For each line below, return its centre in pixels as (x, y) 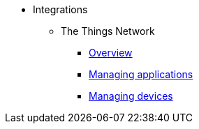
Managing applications (141, 74)
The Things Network (108, 31)
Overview (111, 53)
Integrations (60, 9)
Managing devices (131, 96)
